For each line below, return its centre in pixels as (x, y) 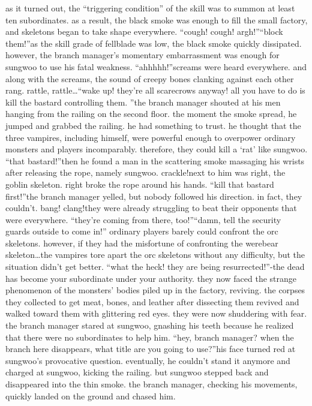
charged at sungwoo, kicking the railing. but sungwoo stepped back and (137, 372)
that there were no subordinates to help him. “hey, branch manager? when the (150, 337)
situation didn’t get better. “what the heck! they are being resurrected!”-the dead (155, 267)
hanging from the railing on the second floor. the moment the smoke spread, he (151, 114)
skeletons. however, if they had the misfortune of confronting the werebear (142, 243)
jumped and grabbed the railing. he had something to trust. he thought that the (153, 125)
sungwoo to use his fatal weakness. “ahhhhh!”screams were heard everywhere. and (156, 66)
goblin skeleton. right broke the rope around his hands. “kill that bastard (140, 184)
